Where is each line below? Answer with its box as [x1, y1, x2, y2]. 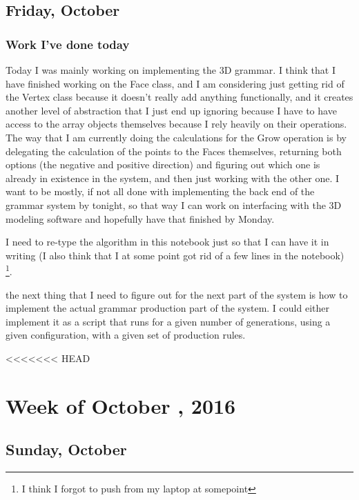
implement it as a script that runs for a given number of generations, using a [6, 314, 331, 328]
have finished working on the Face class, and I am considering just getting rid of [6, 76, 345, 90]
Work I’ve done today [6, 35, 130, 52]
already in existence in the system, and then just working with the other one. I [6, 170, 340, 185]
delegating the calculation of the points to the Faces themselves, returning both [6, 143, 342, 158]
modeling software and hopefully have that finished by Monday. [6, 211, 275, 226]
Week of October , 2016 [6, 391, 236, 419]
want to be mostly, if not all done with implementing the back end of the [6, 184, 315, 199]
